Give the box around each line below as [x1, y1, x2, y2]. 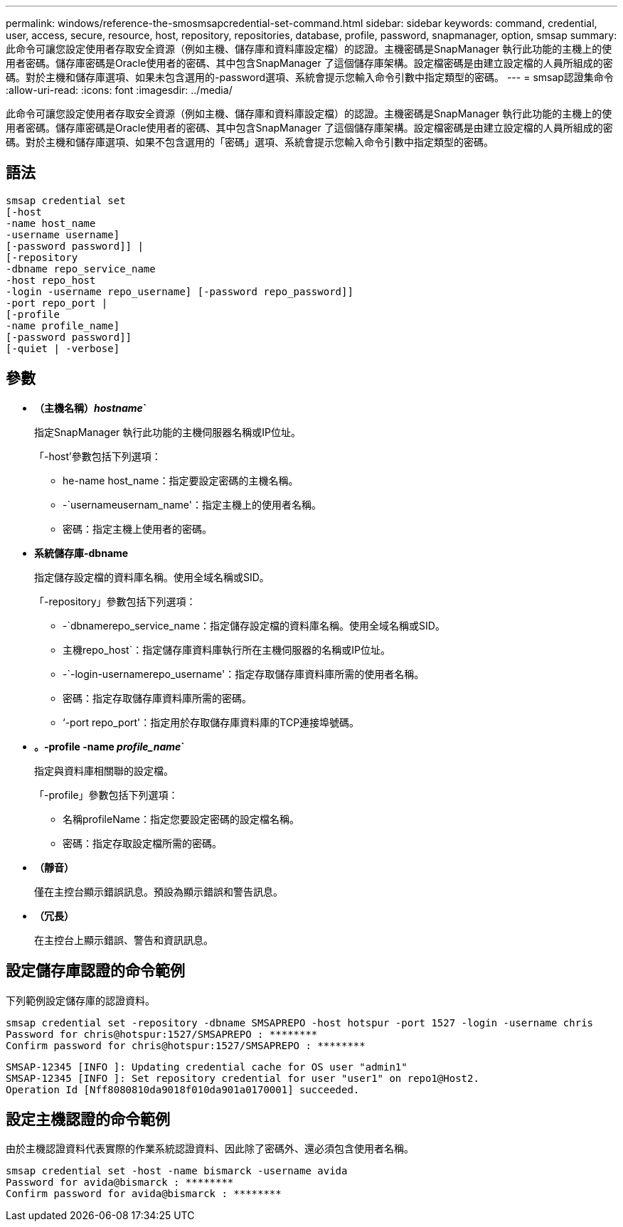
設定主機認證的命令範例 [6, 1110, 170, 1128]
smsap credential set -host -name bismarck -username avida [6, 1165, 348, 1177]
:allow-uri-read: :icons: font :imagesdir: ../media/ [6, 84, 233, 96]
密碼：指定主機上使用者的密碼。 [63, 522, 212, 535]
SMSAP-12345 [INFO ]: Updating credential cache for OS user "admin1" [6, 1061, 408, 1073]
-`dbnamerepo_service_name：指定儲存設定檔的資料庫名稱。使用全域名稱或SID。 [63, 619, 445, 632]
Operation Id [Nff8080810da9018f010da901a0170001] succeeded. [6, 1083, 360, 1095]
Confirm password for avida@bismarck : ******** [6, 1188, 282, 1200]
